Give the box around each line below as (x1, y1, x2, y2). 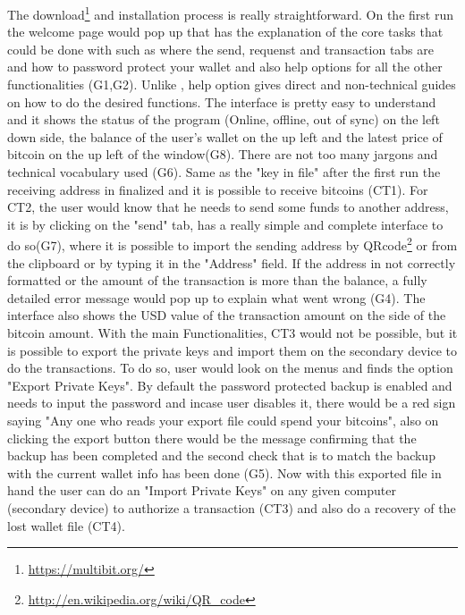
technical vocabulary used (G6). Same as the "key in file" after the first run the (7, 163, 441, 181)
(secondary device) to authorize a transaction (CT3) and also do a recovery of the (7, 498, 456, 517)
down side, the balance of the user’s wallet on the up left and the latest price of (7, 127, 443, 146)
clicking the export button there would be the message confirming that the (7, 428, 417, 447)
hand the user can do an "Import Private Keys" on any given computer (7, 481, 396, 500)
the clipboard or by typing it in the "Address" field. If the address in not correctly (7, 253, 456, 272)
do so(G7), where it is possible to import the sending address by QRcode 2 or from (7, 233, 458, 255)
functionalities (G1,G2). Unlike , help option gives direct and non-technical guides (7, 75, 456, 94)
